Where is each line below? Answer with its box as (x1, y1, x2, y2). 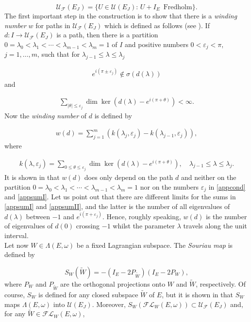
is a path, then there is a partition (56, 30, 158, 40)
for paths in (35, 20, 70, 30)
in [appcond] (208, 181, 246, 192)
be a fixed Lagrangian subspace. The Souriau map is (76, 240, 233, 250)
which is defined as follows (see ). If (104, 20, 210, 30)
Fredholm (163, 4, 192, 11)
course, (4, 290, 25, 299)
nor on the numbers (140, 181, 199, 192)
